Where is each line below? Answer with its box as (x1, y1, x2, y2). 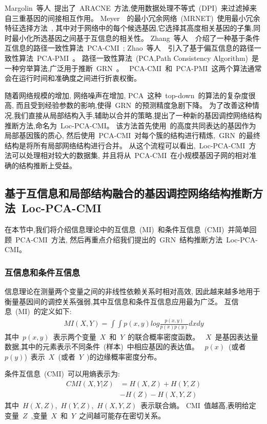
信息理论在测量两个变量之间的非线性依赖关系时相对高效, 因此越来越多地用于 (5, 286, 260, 297)
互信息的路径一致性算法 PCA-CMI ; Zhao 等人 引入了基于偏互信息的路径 (5, 42, 254, 53)
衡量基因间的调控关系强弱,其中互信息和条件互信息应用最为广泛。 (5, 296, 222, 306)
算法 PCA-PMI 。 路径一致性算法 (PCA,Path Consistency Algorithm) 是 (18, 52, 259, 63)
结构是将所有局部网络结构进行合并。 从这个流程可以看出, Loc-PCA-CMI (5, 140, 245, 150)
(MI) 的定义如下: (15, 306, 72, 317)
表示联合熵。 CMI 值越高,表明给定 (140, 399, 256, 410)
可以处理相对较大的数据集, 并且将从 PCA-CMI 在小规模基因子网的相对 (11, 150, 250, 161)
